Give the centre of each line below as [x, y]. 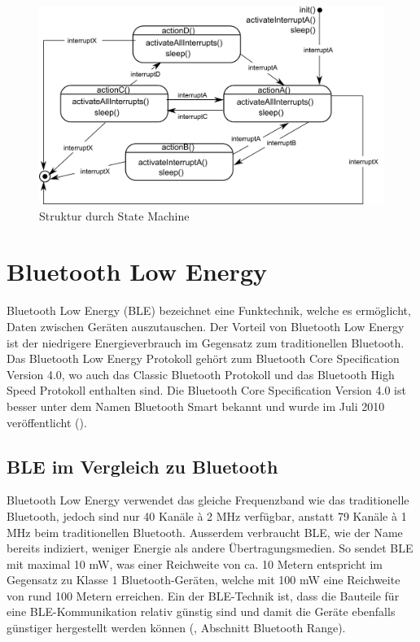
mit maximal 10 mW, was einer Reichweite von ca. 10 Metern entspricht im [195, 563]
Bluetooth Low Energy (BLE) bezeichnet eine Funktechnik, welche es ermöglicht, [209, 310]
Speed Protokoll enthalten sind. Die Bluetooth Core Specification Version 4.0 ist [206, 390]
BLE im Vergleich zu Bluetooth [142, 466]
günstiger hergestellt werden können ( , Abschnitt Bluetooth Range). [176, 628]
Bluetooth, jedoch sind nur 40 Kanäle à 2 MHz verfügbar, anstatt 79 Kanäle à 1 [207, 515]
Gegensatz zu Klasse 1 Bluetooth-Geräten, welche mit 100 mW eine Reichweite [203, 580]
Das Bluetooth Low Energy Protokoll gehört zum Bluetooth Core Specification [203, 358]
